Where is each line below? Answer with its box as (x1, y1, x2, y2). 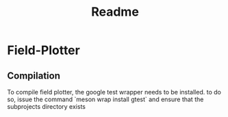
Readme (91, 4, 139, 20)
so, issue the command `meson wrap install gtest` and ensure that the (7, 95, 204, 103)
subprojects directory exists (7, 103, 86, 110)
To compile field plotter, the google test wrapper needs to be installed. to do (7, 88, 221, 96)
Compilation (7, 70, 60, 81)
